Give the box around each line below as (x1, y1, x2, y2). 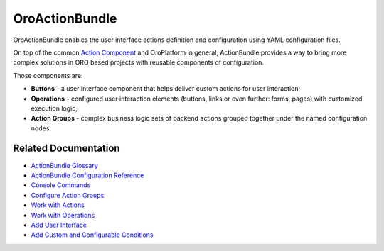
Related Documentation (13, 143, 120, 155)
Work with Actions (31, 201, 85, 209)
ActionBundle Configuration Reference (31, 171, 144, 179)
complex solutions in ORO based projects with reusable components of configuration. (13, 58, 265, 67)
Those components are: (13, 71, 83, 79)
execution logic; (31, 104, 78, 113)
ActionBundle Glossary (31, 161, 99, 169)
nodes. (31, 124, 51, 133)
